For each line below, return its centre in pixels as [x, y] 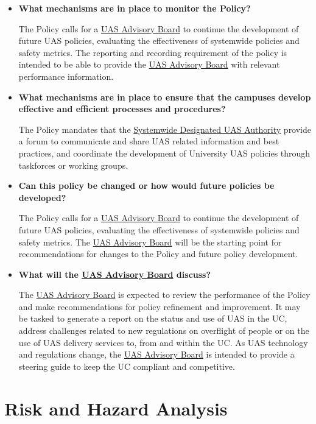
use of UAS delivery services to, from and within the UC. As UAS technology [163, 342]
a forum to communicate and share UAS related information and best [149, 141]
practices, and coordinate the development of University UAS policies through [164, 153]
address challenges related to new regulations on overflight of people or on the [164, 330]
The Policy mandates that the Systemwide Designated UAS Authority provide [165, 129]
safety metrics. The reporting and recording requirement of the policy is [153, 52]
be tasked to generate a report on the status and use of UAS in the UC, [153, 318]
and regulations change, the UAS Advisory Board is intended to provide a [156, 354]
